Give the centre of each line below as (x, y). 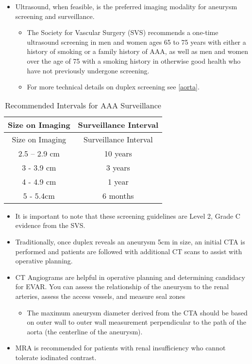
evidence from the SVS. (50, 225)
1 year (118, 181)
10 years (118, 153)
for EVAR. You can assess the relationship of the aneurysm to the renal (122, 286)
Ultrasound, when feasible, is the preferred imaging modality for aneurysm (126, 6)
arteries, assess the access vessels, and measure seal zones (100, 296)
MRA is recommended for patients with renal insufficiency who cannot (120, 348)
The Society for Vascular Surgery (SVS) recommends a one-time (123, 32)
